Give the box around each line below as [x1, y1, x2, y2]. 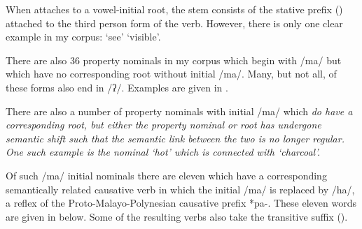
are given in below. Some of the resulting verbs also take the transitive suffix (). [6, 209, 348, 223]
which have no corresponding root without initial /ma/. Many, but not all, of [6, 66, 337, 81]
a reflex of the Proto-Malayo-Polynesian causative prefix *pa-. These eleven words [6, 195, 356, 210]
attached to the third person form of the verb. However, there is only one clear [6, 15, 343, 30]
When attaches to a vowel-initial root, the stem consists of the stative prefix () [6, 2, 343, 16]
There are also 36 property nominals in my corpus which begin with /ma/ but [6, 52, 342, 67]
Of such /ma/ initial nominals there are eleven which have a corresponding [6, 168, 327, 182]
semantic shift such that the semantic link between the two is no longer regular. [6, 131, 344, 145]
